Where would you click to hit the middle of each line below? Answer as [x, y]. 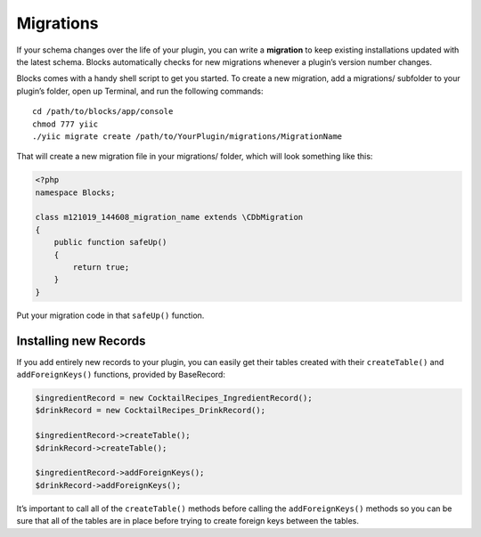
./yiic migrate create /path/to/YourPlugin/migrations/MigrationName [188, 136]
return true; [101, 267]
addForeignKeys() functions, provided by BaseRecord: [121, 375]
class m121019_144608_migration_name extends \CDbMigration [169, 217]
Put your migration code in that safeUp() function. [110, 315]
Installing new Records [81, 341]
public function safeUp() [110, 242]
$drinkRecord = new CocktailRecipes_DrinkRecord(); [151, 411]
